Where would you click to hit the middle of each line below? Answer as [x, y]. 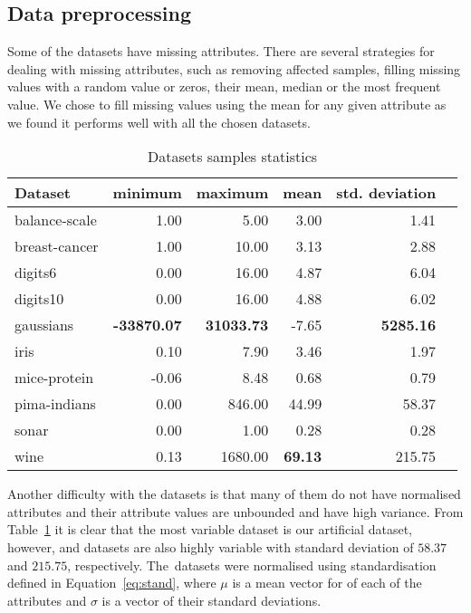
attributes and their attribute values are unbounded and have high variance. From [235, 511]
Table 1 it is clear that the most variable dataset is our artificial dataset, [210, 529]
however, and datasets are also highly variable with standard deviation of [211, 546]
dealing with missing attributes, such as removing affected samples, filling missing [234, 68]
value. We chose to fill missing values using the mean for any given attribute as [227, 104]
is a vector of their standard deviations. [211, 600]
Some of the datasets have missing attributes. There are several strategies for [221, 51]
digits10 [39, 299]
